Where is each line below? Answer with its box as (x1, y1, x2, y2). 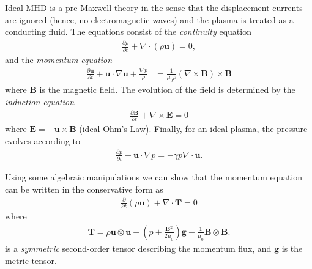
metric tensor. (5, 254, 57, 267)
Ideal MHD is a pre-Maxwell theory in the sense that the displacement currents (5, 1, 303, 13)
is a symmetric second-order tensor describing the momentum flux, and (5, 241, 272, 254)
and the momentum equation (5, 53, 113, 66)
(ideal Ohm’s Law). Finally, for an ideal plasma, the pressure (79, 122, 308, 135)
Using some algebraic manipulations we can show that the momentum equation (5, 171, 303, 183)
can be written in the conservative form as (5, 182, 163, 195)
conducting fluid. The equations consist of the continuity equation (5, 25, 251, 38)
